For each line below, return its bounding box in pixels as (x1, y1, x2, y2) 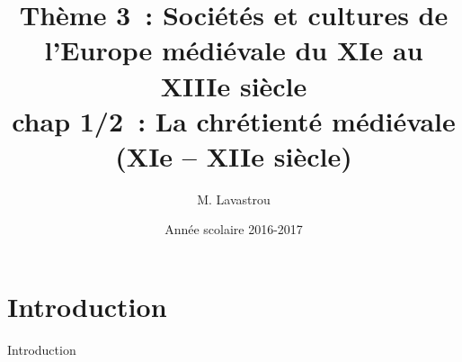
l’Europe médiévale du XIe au (44, 32, 423, 68)
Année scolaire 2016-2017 (164, 220, 303, 239)
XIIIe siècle (160, 67, 307, 104)
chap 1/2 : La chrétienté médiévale (12, 102, 456, 139)
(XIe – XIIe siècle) (115, 137, 352, 174)
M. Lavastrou (197, 189, 271, 208)
